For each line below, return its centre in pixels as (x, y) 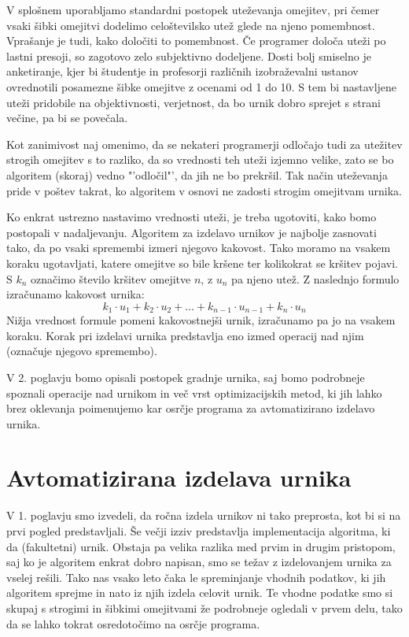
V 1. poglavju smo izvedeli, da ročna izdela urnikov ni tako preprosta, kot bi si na (204, 515)
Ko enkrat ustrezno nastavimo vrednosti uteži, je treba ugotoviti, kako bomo (192, 217)
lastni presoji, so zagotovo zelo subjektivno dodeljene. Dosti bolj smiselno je (189, 56)
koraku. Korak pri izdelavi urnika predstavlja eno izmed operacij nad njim (185, 335)
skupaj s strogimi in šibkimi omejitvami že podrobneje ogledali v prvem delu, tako (204, 607)
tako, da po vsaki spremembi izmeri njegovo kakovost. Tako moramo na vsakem (199, 248)
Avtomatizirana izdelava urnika (179, 478)
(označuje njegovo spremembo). (82, 351)
